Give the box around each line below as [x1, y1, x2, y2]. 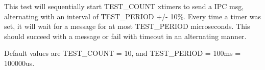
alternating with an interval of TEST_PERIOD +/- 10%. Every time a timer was [4, 11, 261, 21]
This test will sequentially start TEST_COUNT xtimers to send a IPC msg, [4, 1, 244, 11]
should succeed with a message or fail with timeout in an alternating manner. [4, 30, 247, 41]
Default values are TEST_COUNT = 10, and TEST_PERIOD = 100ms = [4, 48, 241, 58]
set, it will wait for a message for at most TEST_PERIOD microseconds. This [4, 21, 250, 31]
